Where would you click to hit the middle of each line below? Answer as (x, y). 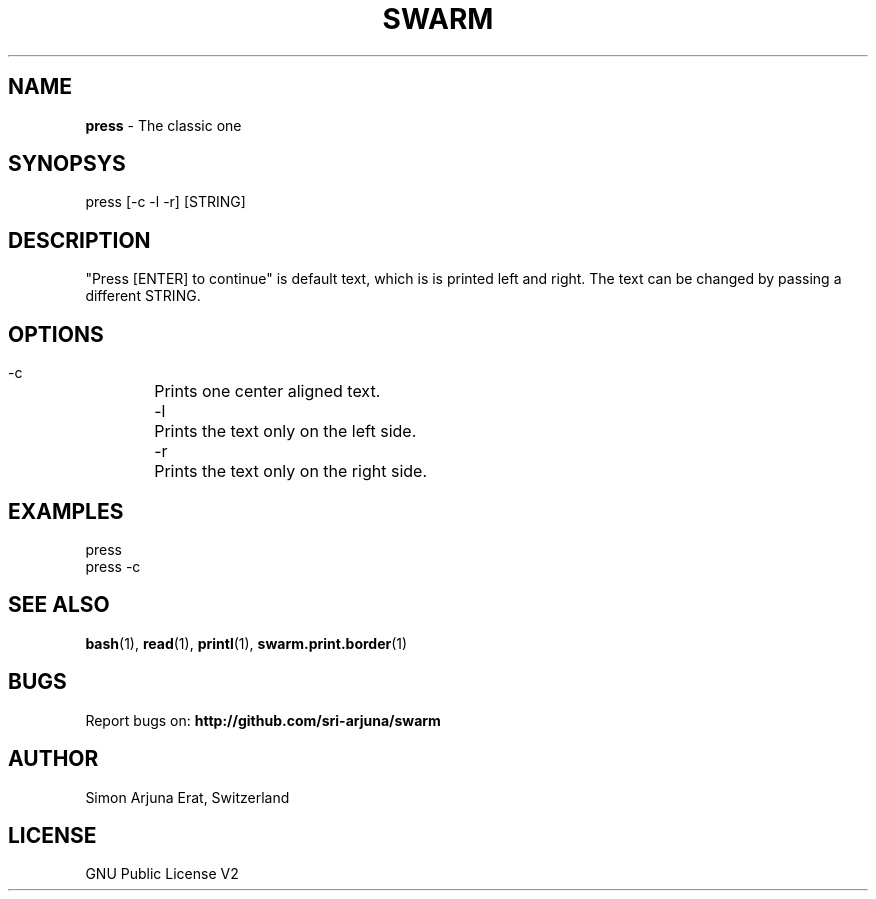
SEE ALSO (59, 605)
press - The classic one (163, 125)
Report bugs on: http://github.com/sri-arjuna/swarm (263, 720)
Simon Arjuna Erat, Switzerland (187, 797)
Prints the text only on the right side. (290, 471)
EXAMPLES (66, 511)
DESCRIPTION (79, 240)
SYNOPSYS (67, 164)
